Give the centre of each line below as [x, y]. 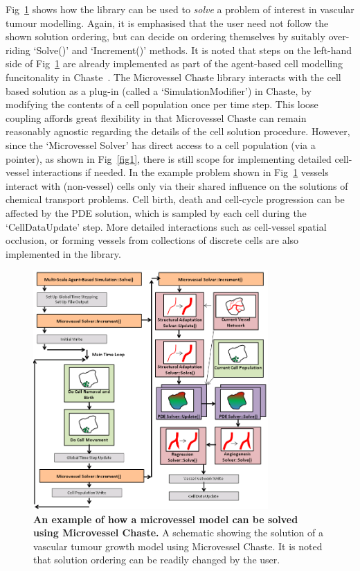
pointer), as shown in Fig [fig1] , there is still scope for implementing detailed [169, 158]
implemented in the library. [63, 253]
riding [18, 50]
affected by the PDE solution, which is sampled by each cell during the [156, 212]
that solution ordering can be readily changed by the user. [157, 560]
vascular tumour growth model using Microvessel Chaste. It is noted [178, 546]
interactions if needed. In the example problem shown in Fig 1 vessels [181, 172]
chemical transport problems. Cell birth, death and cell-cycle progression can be [175, 199]
